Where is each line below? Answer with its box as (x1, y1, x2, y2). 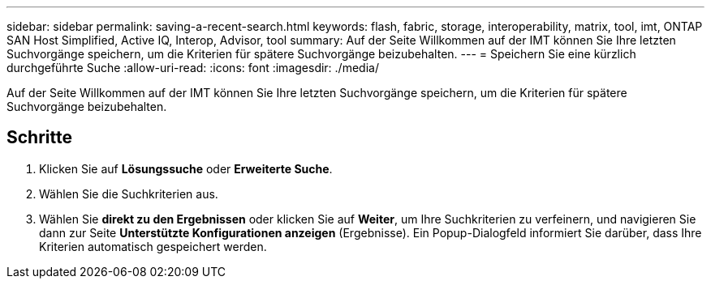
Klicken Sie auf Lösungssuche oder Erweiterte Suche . (39, 161, 333, 176)
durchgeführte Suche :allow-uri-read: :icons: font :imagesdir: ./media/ (6, 61, 379, 74)
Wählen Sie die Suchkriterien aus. (39, 186, 218, 201)
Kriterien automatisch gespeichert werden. (39, 239, 267, 253)
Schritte (6, 127, 72, 148)
